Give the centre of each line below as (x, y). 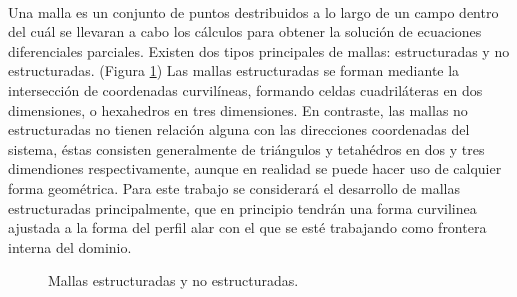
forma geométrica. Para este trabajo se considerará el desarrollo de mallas (234, 187)
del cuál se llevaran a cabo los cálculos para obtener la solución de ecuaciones (245, 31)
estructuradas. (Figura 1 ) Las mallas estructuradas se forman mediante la (234, 70)
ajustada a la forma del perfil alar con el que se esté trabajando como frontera (247, 227)
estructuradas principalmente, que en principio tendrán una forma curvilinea (242, 207)
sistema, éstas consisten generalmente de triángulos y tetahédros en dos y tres (246, 148)
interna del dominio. (70, 246)
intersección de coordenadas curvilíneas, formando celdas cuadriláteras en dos (245, 89)
